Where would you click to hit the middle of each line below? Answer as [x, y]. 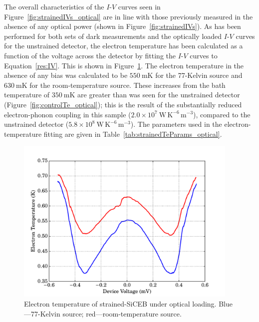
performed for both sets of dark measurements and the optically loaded [113, 36]
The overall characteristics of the [54, 6]
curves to [204, 55]
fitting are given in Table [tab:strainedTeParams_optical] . [133, 134]
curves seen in [139, 6]
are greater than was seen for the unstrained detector [159, 95]
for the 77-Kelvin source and [199, 75]
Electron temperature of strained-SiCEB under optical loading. [120, 304]
